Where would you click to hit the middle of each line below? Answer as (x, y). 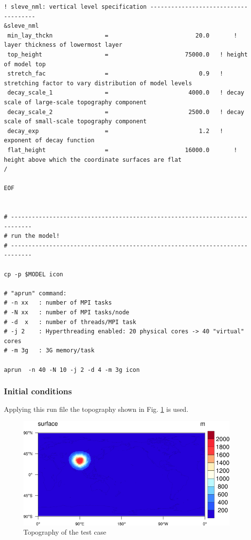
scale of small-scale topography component (75, 122)
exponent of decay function (49, 141)
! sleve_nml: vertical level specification (75, 7)
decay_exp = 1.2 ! (116, 131)
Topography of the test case (65, 532)
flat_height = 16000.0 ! (122, 150)
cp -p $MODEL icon (34, 274)
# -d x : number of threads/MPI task (70, 322)
